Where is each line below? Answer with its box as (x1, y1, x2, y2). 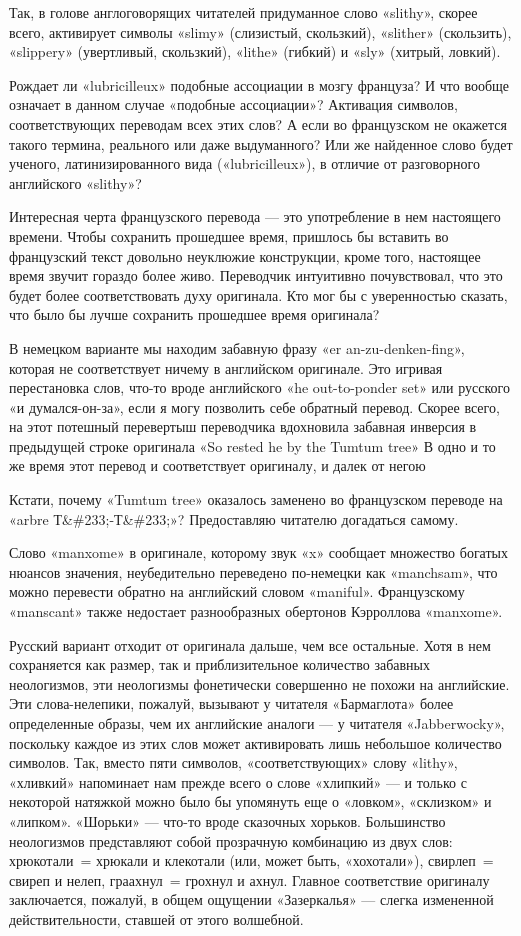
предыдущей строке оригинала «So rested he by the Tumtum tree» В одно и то (9, 435, 496, 456)
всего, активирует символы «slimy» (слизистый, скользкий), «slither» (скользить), (9, 21, 512, 42)
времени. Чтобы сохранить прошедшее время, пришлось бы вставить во (9, 225, 449, 246)
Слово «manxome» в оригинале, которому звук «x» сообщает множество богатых (9, 542, 508, 563)
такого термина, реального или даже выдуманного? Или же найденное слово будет (9, 133, 513, 154)
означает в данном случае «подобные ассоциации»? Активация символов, (9, 94, 458, 115)
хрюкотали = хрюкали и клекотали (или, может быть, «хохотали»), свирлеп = (9, 850, 494, 871)
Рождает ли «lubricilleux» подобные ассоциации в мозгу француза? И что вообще (9, 74, 510, 95)
